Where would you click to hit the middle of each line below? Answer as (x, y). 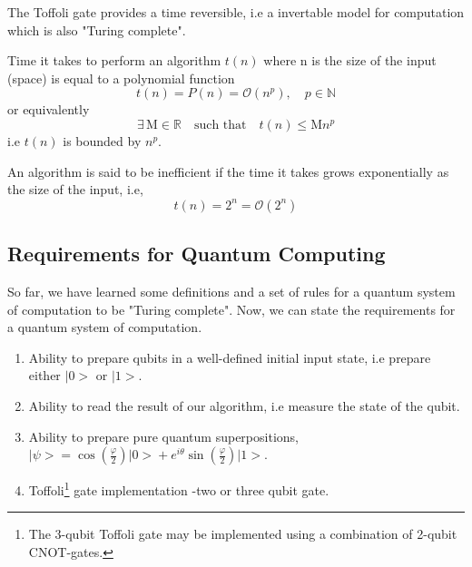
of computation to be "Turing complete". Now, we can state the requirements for (231, 309)
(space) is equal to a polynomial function (121, 78)
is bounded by (102, 140)
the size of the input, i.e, (75, 189)
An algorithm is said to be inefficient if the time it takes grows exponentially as (228, 171)
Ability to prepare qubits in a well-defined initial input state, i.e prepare (230, 357)
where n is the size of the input (350, 60)
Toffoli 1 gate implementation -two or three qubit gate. (179, 489)
